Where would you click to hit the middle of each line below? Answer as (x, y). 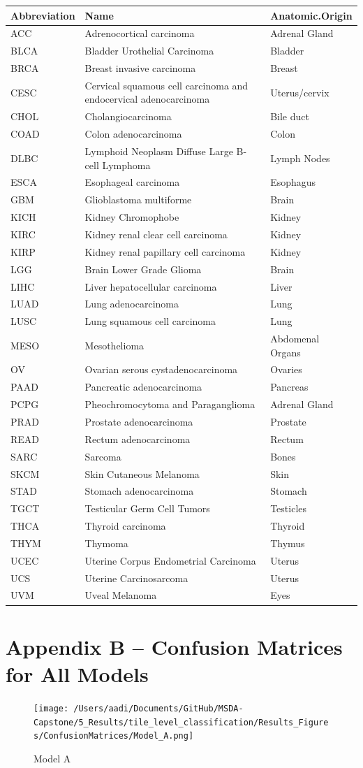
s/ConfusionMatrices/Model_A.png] (114, 736)
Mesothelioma (114, 345)
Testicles (289, 508)
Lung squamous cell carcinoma (150, 321)
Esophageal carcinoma (132, 182)
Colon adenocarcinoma (133, 134)
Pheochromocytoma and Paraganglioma (170, 404)
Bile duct (290, 116)
